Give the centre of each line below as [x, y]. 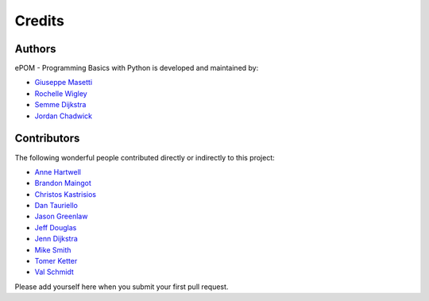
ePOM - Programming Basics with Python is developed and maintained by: [137, 68]
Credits [40, 21]
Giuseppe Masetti [64, 83]
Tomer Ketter [56, 261]
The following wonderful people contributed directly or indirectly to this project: [145, 157]
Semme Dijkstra [60, 105]
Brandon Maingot [63, 183]
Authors [35, 49]
